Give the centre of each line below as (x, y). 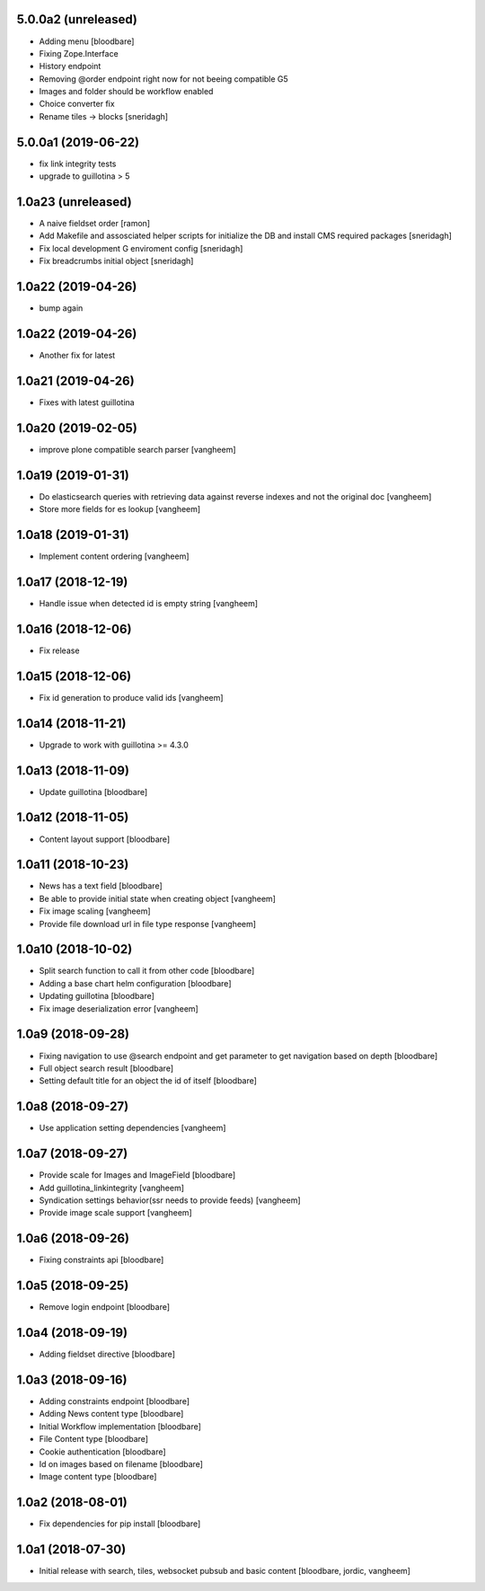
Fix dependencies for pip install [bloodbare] (120, 1524)
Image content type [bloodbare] (98, 1477)
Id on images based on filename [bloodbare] (121, 1463)
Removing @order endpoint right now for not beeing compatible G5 (164, 79)
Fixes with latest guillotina (87, 402)
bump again (61, 308)
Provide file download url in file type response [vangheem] (147, 924)
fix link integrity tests (78, 164)
